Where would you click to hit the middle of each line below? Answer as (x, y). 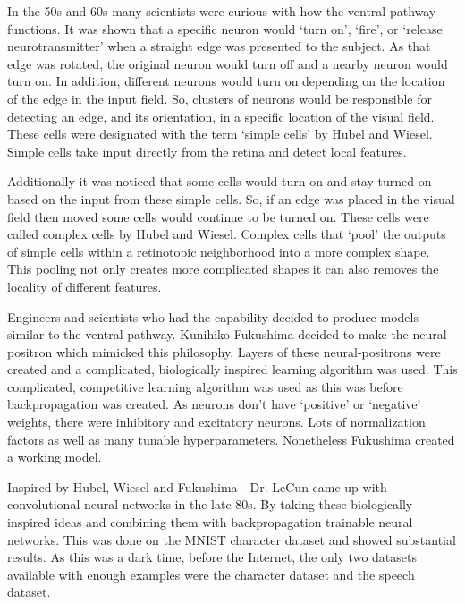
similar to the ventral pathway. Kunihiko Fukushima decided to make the (208, 334)
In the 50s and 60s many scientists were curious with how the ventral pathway (222, 11)
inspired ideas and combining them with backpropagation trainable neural (210, 522)
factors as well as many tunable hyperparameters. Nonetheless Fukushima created (231, 439)
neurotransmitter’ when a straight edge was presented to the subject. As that (219, 46)
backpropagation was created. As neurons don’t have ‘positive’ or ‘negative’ (214, 404)
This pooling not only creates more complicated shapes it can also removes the (223, 269)
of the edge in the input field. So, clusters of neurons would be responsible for (220, 98)
